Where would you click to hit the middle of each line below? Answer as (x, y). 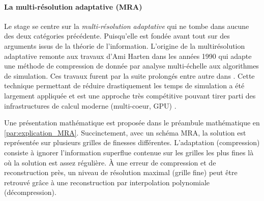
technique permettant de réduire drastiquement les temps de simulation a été (124, 86)
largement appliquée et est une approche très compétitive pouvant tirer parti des (130, 95)
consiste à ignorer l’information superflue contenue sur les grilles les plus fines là (129, 152)
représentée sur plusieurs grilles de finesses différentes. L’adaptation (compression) (132, 142)
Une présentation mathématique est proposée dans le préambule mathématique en (132, 123)
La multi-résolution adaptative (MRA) (73, 6)
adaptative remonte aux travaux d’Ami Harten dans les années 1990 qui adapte (128, 56)
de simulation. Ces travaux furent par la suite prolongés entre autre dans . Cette (129, 75)
